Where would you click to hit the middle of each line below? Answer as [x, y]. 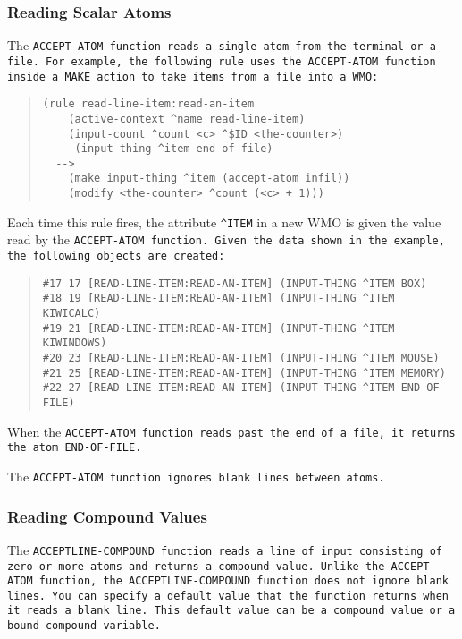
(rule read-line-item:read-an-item [148, 104]
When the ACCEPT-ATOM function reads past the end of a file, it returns [231, 431]
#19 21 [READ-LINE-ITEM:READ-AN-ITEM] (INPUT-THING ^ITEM [218, 328]
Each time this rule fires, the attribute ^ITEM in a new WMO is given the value [224, 222]
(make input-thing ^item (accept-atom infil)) [209, 179]
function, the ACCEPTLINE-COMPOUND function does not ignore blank [244, 581]
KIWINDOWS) [75, 343]
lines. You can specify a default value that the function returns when [228, 596]
